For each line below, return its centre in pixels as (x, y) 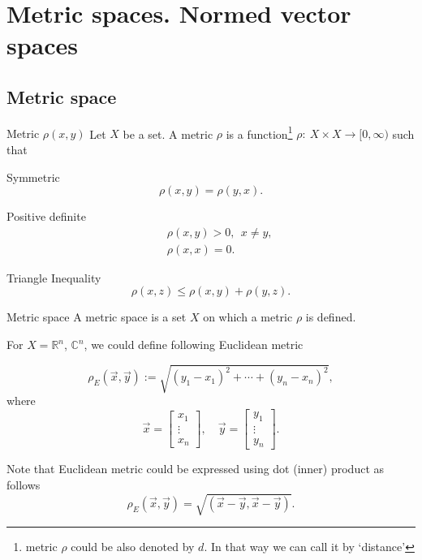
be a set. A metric (168, 134)
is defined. (331, 317)
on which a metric (248, 317)
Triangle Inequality (54, 277)
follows (24, 485)
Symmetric (33, 177)
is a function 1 (259, 132)
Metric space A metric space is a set (97, 317)
